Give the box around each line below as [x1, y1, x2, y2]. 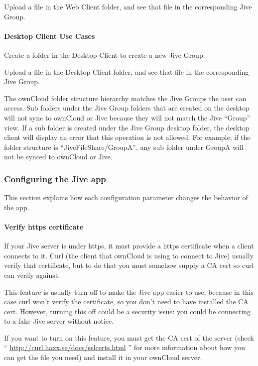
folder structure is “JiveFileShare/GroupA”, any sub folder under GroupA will [4, 141, 244, 152]
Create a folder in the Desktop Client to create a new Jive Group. [4, 49, 205, 60]
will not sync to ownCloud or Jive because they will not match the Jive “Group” [4, 112, 251, 122]
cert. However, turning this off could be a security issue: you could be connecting [4, 306, 251, 316]
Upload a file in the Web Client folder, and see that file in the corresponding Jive [4, 1, 252, 11]
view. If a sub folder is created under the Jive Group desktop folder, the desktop [4, 122, 250, 132]
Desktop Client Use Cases [4, 30, 95, 41]
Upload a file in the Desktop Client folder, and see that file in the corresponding [4, 66, 249, 77]
